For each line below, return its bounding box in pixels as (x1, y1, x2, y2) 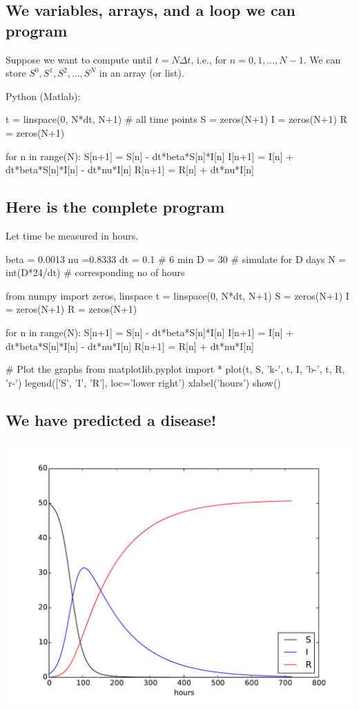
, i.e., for (191, 52, 227, 66)
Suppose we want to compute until (6, 52, 153, 66)
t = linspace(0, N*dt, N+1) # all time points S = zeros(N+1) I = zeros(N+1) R (6, 112, 347, 126)
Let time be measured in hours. (6, 228, 139, 242)
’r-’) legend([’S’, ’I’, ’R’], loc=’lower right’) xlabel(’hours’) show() (6, 375, 281, 389)
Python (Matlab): (6, 88, 81, 103)
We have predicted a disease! (6, 409, 217, 430)
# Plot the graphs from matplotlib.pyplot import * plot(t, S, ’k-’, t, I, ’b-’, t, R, (6, 362, 345, 376)
